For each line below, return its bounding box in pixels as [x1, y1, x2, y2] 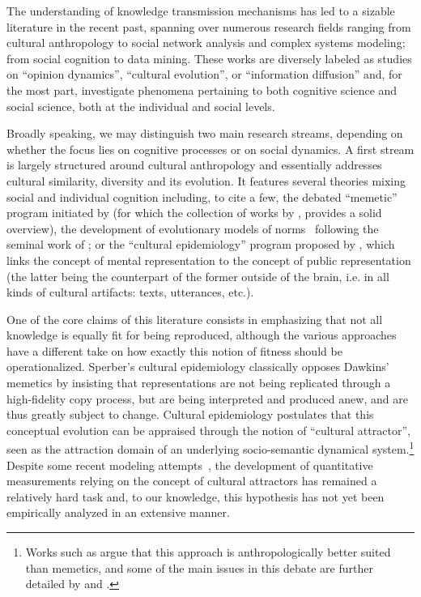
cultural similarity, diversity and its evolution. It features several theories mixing [6, 172, 406, 189]
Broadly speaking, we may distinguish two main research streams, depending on [6, 125, 403, 142]
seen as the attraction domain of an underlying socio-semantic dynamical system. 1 [6, 438, 415, 458]
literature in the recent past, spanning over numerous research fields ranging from [6, 18, 411, 35]
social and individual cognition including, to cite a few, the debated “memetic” [6, 188, 398, 205]
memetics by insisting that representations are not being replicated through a [6, 374, 391, 391]
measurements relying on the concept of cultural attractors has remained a [6, 472, 377, 489]
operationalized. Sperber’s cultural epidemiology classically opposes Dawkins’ [6, 358, 389, 375]
